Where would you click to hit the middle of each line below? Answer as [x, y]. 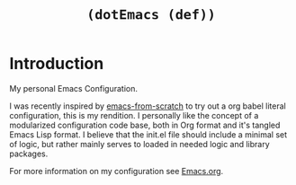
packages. [29, 154]
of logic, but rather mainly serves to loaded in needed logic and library [139, 144]
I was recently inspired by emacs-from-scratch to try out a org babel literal [148, 106]
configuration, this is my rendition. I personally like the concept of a [134, 115]
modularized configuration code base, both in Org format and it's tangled [145, 125]
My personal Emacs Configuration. [73, 88]
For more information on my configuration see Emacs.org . [117, 171]
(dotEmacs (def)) [151, 15]
